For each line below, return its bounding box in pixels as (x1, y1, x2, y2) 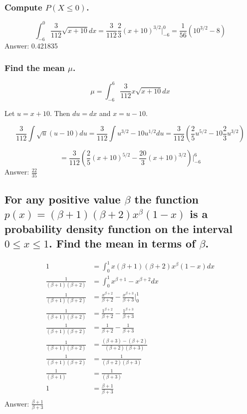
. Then (49, 107, 70, 118)
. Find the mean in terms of (49, 235, 196, 251)
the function (134, 191, 199, 206)
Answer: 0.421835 (4, 40, 58, 50)
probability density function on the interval (4, 220, 233, 236)
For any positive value (4, 191, 121, 206)
